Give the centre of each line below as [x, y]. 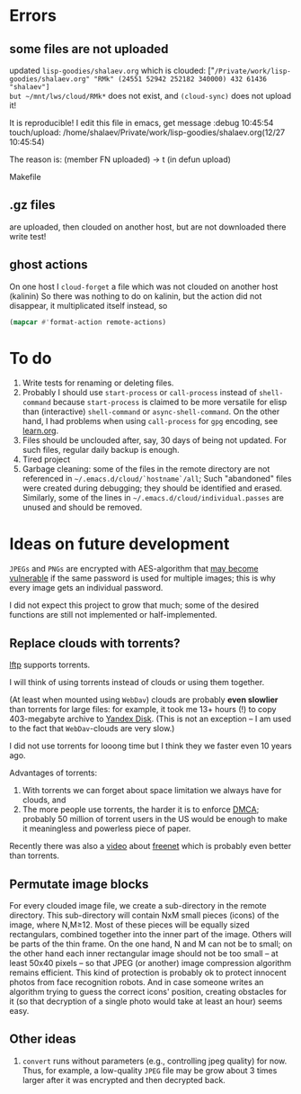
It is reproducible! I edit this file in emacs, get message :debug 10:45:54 [142, 123]
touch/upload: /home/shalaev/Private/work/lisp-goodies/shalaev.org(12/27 [147, 132]
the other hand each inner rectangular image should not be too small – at [144, 954]
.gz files [32, 205]
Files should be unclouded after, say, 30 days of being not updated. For [155, 440]
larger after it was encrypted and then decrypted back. [124, 1080]
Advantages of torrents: [53, 773]
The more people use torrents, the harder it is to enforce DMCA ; [141, 809]
